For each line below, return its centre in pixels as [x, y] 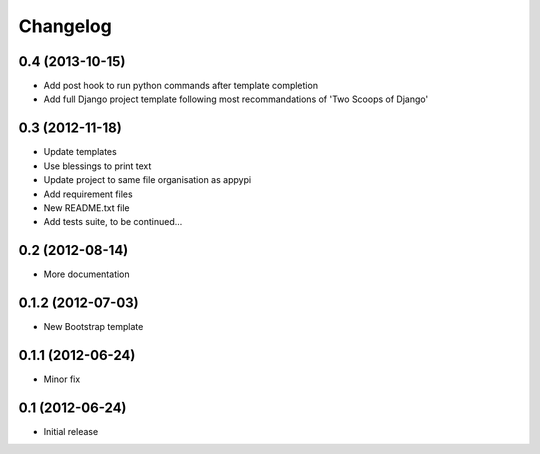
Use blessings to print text [97, 166]
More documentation [86, 274]
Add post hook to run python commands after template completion [181, 86]
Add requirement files [88, 194]
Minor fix [62, 379]
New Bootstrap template [93, 327]
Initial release [71, 431]
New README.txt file [86, 207]
